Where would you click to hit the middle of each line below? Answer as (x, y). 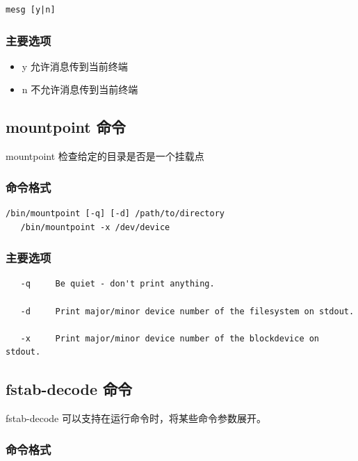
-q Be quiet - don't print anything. (117, 284)
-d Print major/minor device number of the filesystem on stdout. (187, 311)
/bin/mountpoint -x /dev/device (95, 227)
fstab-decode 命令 (69, 389)
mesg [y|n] (31, 10)
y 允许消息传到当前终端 (75, 66)
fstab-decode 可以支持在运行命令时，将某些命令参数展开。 (136, 418)
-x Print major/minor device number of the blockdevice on (170, 338)
